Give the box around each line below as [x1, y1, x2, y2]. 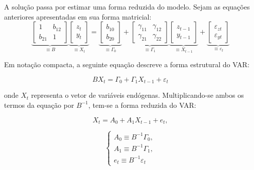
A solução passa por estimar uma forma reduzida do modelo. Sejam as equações [4, 2, 250, 12]
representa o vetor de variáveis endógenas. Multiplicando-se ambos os [31, 90, 244, 100]
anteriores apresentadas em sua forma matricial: [4, 11, 152, 22]
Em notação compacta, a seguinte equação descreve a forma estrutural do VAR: [4, 59, 249, 70]
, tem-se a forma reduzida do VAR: [88, 99, 196, 110]
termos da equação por [4, 99, 74, 110]
